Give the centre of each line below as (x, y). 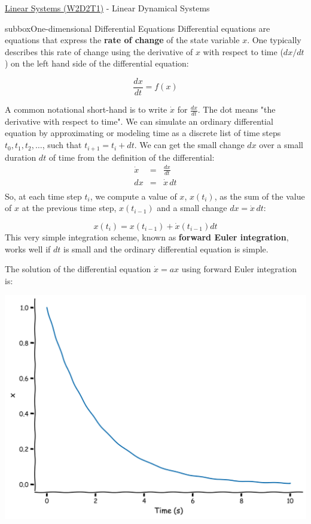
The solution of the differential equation (78, 269)
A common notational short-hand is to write (86, 109)
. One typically (274, 40)
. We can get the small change (189, 145)
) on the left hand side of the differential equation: (97, 63)
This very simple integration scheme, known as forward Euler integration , (147, 237)
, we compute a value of (133, 196)
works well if (28, 249)
